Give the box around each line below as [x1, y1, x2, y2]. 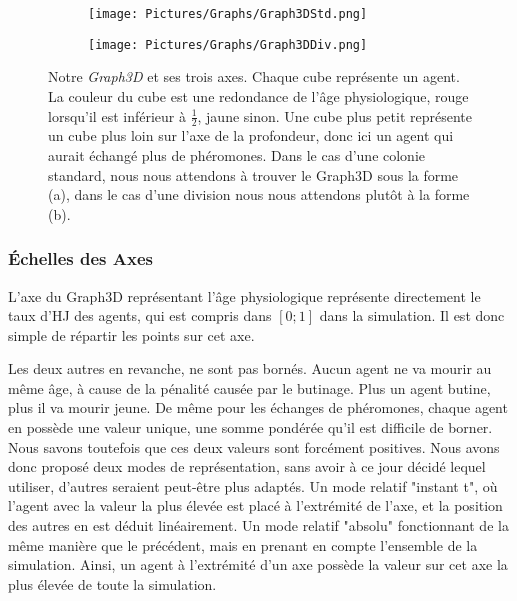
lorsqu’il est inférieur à [48, 105, 186, 126]
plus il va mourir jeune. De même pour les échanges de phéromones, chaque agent [8, 397, 508, 418]
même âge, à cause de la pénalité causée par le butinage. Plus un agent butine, [8, 377, 491, 398]
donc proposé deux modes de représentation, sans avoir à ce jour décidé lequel [8, 456, 486, 477]
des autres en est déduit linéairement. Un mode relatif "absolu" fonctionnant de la [8, 515, 509, 536]
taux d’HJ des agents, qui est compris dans [8, 305, 272, 326]
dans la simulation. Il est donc [319, 305, 505, 326]
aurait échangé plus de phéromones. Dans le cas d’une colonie [48, 144, 426, 165]
